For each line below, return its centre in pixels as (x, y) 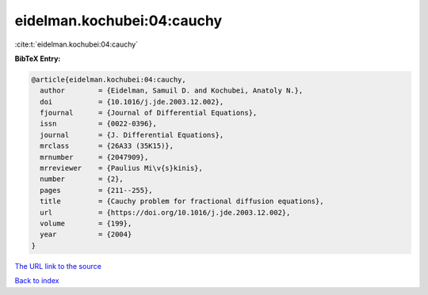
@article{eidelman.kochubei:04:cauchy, (109, 79)
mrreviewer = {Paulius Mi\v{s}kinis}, (122, 168)
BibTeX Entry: (38, 59)
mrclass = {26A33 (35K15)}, (107, 146)
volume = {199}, (86, 223)
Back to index (37, 281)
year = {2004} (86, 234)
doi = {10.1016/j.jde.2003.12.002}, (132, 102)
